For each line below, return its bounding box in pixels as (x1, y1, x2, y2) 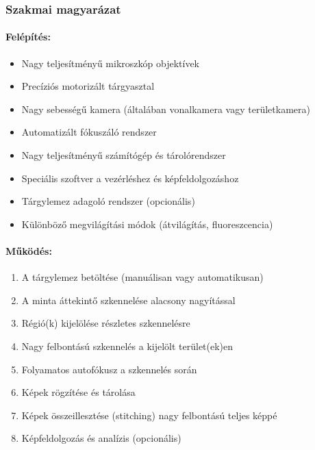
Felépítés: (5, 29, 51, 44)
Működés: (5, 243, 52, 258)
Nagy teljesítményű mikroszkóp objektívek (21, 55, 199, 70)
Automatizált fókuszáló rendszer (21, 125, 157, 139)
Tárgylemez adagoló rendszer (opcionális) (21, 194, 195, 208)
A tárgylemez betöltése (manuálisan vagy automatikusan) (21, 270, 264, 284)
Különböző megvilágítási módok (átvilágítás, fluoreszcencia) (21, 216, 273, 231)
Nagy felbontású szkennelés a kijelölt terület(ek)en (21, 338, 234, 353)
